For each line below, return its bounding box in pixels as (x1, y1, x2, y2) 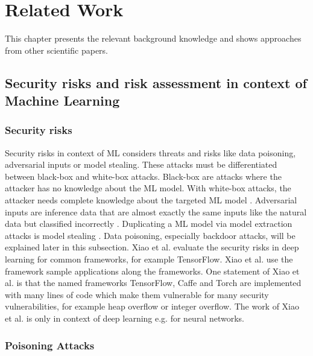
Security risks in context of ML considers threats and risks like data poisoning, (5, 146, 296, 159)
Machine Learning (5, 91, 120, 110)
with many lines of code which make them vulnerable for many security (5, 288, 269, 300)
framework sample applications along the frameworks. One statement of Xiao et (5, 264, 300, 277)
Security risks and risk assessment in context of (5, 73, 307, 92)
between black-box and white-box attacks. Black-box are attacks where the (5, 170, 282, 182)
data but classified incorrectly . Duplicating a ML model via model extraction (5, 217, 292, 230)
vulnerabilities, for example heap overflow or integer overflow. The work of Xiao (5, 300, 300, 313)
